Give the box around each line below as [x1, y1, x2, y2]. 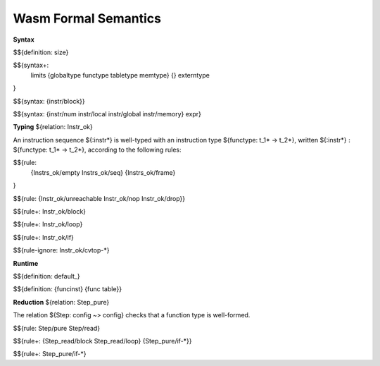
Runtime [13, 259, 39, 267]
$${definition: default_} [13, 272, 80, 280]
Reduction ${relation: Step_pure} [13, 298, 110, 306]
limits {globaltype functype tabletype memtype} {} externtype [30, 71, 210, 79]
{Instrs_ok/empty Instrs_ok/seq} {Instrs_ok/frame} [30, 168, 176, 176]
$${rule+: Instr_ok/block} [13, 207, 87, 216]
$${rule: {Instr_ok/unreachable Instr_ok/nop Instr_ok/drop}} [13, 194, 186, 202]
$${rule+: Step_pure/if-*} [13, 350, 87, 358]
